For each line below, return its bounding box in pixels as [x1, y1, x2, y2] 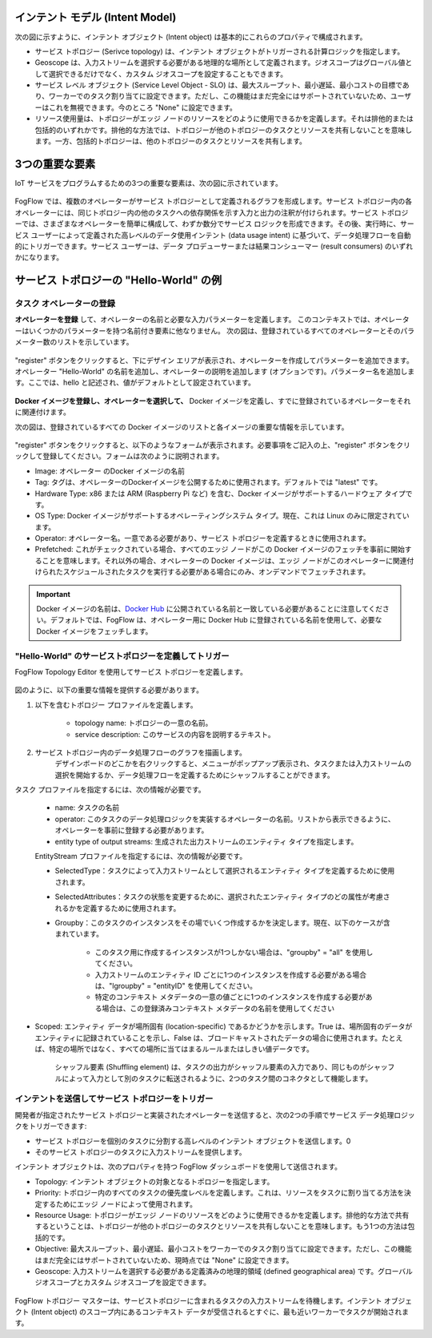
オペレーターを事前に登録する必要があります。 [54, 825, 209, 835]
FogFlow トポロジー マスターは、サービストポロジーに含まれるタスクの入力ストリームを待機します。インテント [14, 1296, 382, 1305]
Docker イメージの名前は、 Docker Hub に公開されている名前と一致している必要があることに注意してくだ [36, 604, 383, 614]
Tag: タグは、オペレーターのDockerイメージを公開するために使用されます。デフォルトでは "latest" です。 [34, 478, 382, 487]
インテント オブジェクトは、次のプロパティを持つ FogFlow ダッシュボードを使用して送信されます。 [14, 1162, 342, 1171]
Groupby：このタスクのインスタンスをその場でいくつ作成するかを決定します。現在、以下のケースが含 [54, 917, 391, 927]
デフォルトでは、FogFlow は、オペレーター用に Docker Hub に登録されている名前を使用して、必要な [50, 615, 382, 625]
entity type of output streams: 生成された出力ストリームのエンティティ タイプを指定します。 [54, 836, 358, 846]
